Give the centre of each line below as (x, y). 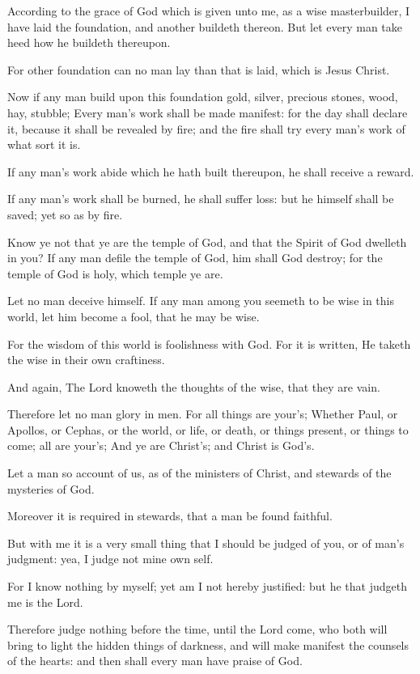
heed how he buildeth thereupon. (89, 42)
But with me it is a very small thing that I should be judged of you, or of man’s (206, 543)
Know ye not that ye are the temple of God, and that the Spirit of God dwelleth (207, 242)
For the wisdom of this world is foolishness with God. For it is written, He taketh (209, 343)
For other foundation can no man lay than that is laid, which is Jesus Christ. (199, 69)
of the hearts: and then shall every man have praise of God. (155, 661)
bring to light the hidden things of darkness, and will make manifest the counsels (208, 644)
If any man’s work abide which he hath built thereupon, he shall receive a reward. (211, 171)
